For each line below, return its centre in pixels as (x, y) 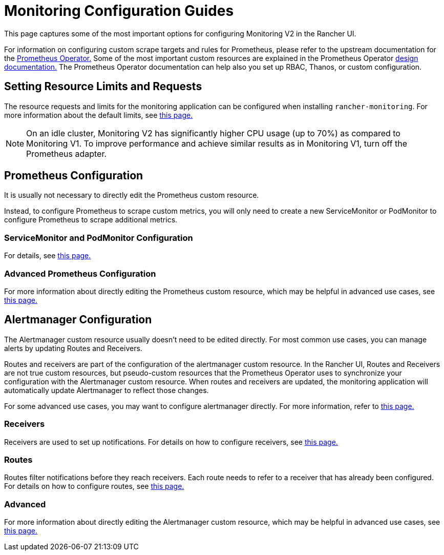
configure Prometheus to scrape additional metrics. (91, 220)
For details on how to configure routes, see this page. (94, 486)
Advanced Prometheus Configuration (80, 273)
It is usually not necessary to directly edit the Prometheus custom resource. (132, 195)
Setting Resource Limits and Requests (103, 87)
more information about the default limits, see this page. (99, 115)
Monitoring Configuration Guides (119, 11)
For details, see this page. (48, 256)
